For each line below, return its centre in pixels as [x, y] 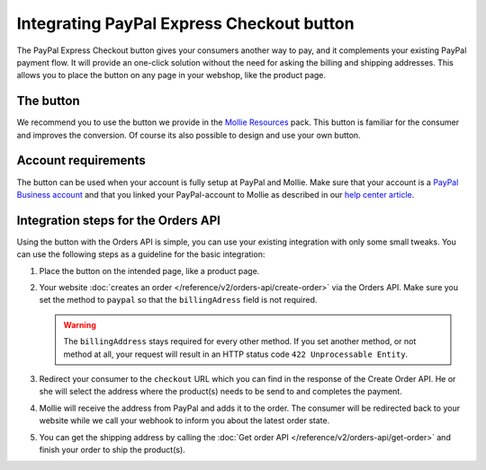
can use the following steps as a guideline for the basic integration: [141, 254]
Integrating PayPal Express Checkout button [185, 23]
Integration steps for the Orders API [118, 220]
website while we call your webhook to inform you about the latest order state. [184, 421]
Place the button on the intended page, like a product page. [149, 270]
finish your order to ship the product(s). [112, 449]
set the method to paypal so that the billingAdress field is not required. [178, 300]
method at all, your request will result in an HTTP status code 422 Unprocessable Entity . [236, 354]
